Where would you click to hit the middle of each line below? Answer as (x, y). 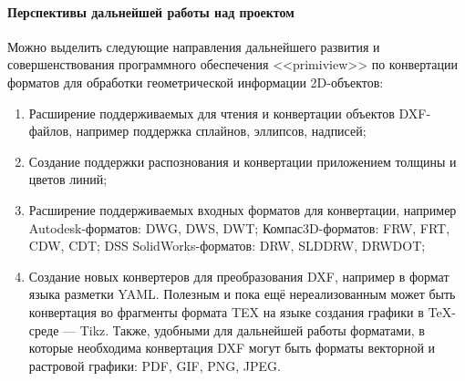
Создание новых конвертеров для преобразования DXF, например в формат (239, 276)
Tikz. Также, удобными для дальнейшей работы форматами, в (252, 330)
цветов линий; (68, 179)
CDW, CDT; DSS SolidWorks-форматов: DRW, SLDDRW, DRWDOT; (227, 246)
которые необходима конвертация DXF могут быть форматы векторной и (232, 348)
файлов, (51, 131)
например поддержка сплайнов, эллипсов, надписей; (221, 131)
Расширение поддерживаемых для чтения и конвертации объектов (212, 113)
